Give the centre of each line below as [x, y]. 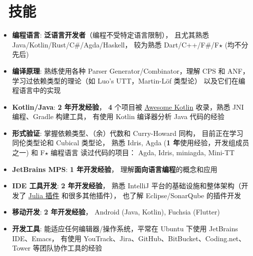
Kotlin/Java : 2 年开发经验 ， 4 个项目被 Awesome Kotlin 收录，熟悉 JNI [128, 107]
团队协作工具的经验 [71, 248]
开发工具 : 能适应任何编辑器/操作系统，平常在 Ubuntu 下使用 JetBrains [125, 229]
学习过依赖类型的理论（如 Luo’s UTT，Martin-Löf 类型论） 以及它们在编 [129, 80]
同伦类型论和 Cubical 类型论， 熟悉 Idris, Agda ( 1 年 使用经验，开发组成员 [131, 143]
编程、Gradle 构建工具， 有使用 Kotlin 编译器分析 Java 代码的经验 [118, 116]
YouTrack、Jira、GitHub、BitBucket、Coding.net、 [165, 238]
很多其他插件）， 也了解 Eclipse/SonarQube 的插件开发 [155, 195]
